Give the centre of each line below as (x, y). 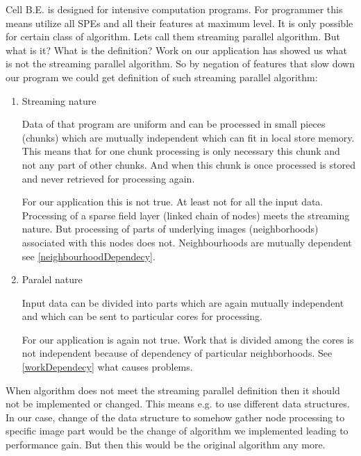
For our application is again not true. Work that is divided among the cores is (188, 339)
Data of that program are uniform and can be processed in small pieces (174, 124)
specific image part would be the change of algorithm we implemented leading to (177, 431)
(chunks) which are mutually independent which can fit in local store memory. (188, 137)
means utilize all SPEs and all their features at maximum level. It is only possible (179, 23)
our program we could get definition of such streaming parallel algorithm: (162, 77)
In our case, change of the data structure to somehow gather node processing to (175, 417)
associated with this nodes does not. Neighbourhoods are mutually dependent (187, 242)
